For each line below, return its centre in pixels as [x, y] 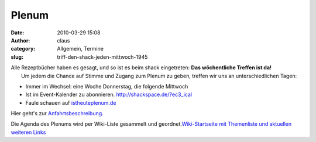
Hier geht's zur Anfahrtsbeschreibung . [57, 113]
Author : [20, 40]
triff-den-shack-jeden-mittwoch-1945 [102, 57]
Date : [18, 33]
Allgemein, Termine [80, 49]
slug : [17, 57]
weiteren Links [28, 132]
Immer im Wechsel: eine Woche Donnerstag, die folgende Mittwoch [107, 86]
